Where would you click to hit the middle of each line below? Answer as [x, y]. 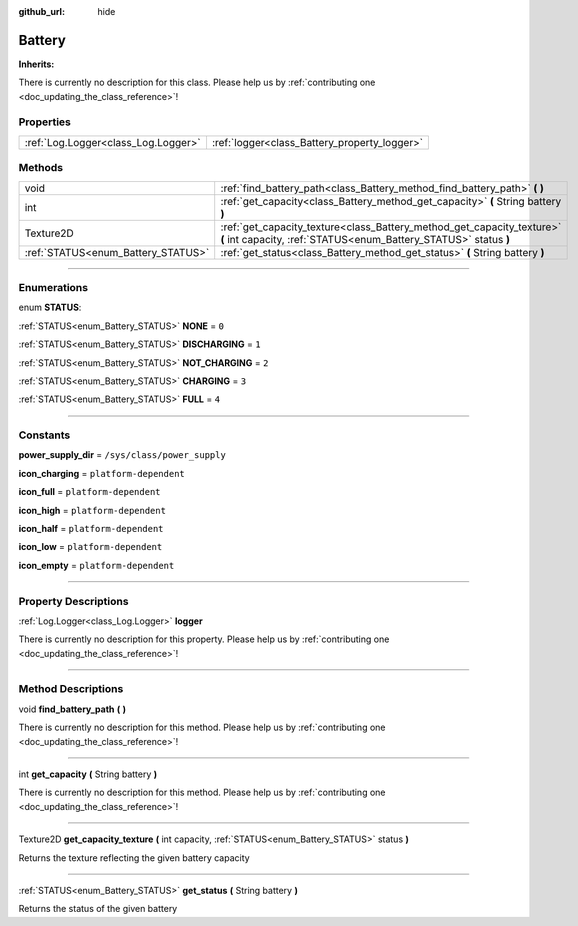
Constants [44, 435]
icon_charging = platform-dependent [101, 473]
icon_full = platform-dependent [89, 492]
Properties [45, 122]
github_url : [41, 11]
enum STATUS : [50, 307]
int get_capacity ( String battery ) [88, 774]
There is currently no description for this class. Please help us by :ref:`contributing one [197, 82]
